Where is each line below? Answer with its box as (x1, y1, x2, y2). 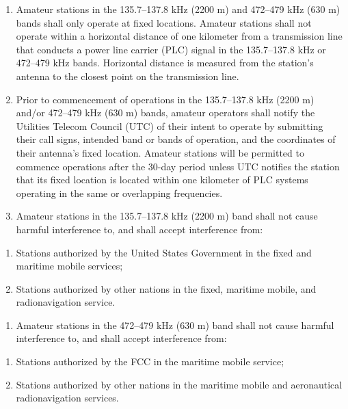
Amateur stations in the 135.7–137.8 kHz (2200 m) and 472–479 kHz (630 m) (16, 2, 340, 16)
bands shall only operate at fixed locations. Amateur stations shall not (16, 15, 312, 29)
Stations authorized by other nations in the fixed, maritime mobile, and (16, 281, 317, 295)
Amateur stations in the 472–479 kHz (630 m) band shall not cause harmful (16, 317, 334, 332)
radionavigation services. (16, 391, 119, 405)
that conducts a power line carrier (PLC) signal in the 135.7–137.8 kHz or (16, 42, 326, 56)
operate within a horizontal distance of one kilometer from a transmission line (16, 29, 343, 43)
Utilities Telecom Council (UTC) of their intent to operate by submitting (16, 118, 323, 133)
